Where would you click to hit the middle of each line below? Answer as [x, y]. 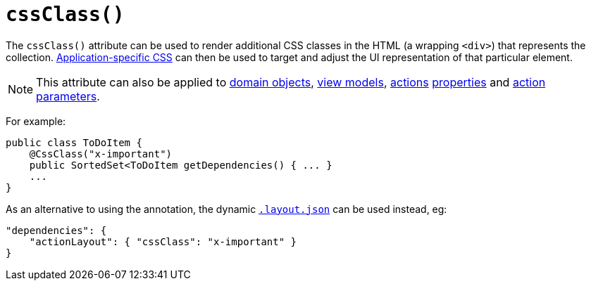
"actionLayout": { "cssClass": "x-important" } [163, 241]
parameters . [68, 96]
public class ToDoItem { [74, 142]
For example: [36, 121]
